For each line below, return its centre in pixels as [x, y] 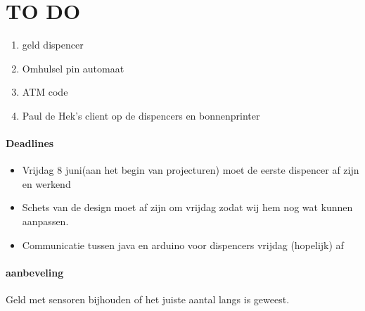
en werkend [46, 183]
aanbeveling [35, 272]
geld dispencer [53, 45]
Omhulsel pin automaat [73, 68]
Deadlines [30, 143]
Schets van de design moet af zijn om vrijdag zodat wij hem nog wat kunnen [187, 207]
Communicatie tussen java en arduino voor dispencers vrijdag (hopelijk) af [183, 245]
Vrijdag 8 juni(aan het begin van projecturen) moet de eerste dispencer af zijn [191, 170]
